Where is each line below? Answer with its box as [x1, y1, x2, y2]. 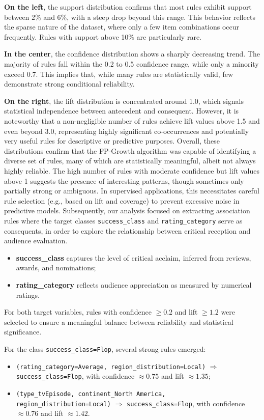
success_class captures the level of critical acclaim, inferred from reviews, [16, 252, 251, 263]
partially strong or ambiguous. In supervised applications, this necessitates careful [4, 185, 259, 196]
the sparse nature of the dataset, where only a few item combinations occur [4, 21, 240, 32]
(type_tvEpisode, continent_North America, [16, 390, 166, 398]
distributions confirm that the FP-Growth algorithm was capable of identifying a [4, 145, 256, 156]
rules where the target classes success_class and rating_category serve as [4, 215, 243, 226]
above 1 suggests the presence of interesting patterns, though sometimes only [4, 175, 244, 186]
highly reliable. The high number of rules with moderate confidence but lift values [4, 165, 260, 176]
